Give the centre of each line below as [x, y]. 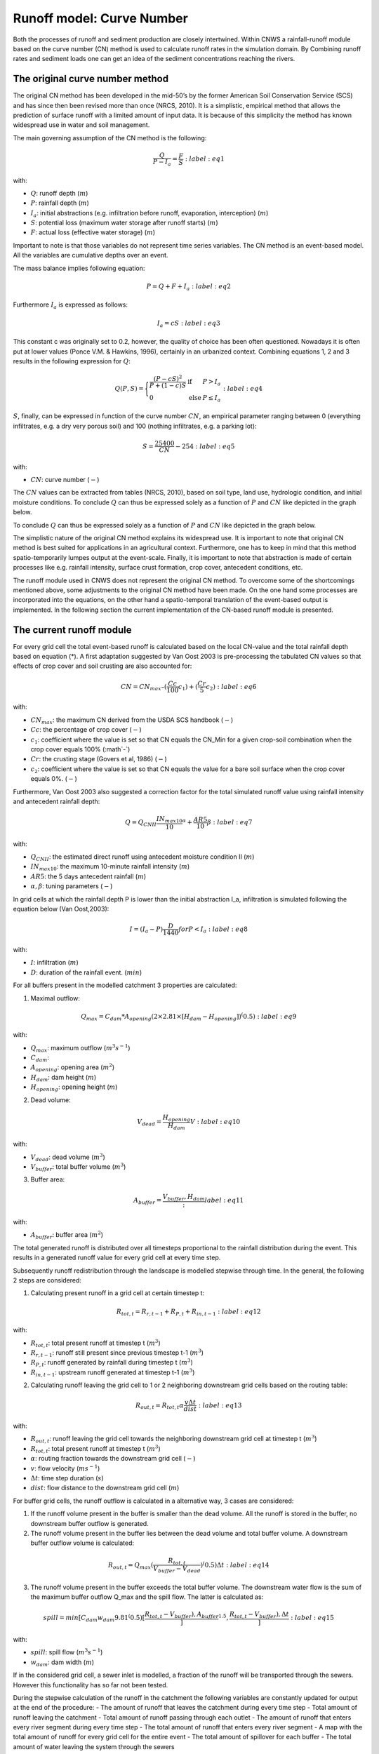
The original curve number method [91, 79]
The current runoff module [72, 630]
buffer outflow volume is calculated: [82, 1543]
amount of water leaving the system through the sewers [94, 1746]
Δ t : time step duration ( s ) [67, 1478]
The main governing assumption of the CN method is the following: [110, 138]
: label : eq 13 [220, 1405]
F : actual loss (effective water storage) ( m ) [93, 232]
